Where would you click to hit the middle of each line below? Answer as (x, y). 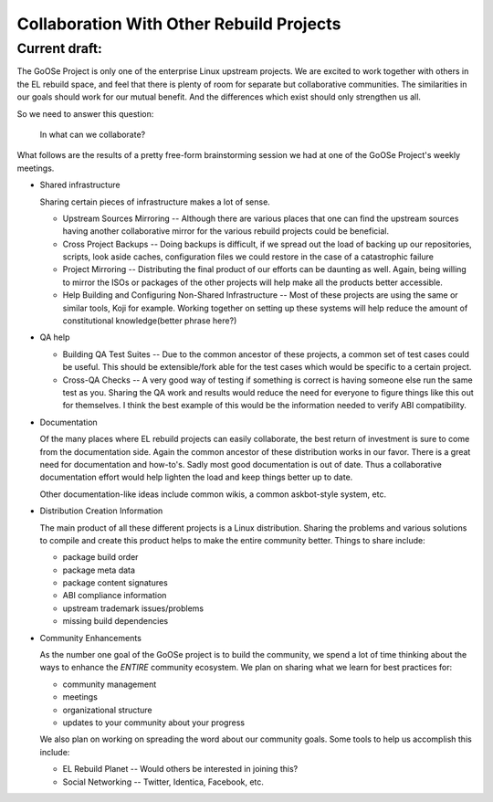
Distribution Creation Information (101, 511)
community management (110, 684)
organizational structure (107, 710)
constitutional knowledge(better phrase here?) (150, 321)
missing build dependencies (115, 621)
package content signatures (115, 583)
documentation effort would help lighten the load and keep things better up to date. (196, 477)
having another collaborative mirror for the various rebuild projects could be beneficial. (226, 231)
